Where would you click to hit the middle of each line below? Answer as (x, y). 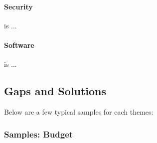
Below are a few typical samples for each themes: (79, 111)
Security (18, 6)
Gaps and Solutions (55, 91)
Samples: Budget (39, 134)
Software (19, 45)
